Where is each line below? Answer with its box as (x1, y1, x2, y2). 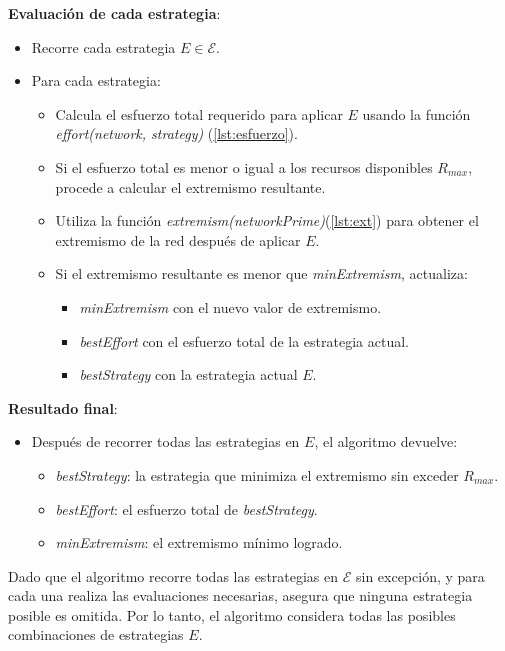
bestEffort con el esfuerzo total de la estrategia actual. (79, 330, 409, 351)
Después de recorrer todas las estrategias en (31, 431, 300, 452)
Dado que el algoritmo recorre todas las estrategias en (8, 565, 339, 586)
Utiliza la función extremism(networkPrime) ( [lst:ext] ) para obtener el (55, 210, 479, 231)
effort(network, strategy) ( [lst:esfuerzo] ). (55, 123, 298, 144)
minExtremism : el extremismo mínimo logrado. (55, 532, 343, 553)
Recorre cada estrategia (31, 36, 176, 57)
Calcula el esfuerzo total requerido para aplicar (55, 103, 343, 124)
